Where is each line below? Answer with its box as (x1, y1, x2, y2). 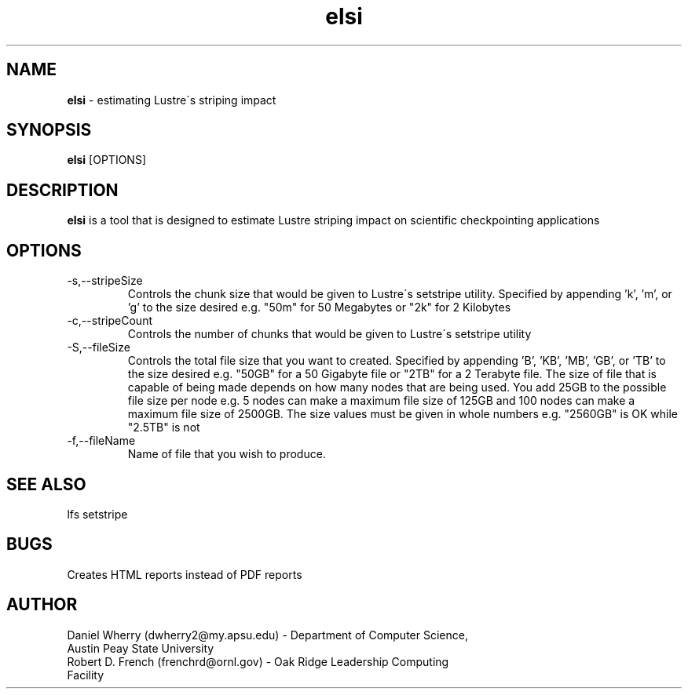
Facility (67, 668, 104, 682)
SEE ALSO (6, 474, 86, 494)
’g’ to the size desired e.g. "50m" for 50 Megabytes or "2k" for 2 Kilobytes (127, 300, 511, 315)
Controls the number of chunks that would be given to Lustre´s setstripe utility (127, 327, 532, 341)
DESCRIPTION (6, 180, 119, 200)
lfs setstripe (67, 507, 128, 521)
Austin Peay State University (67, 641, 214, 655)
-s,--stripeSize (67, 274, 143, 288)
